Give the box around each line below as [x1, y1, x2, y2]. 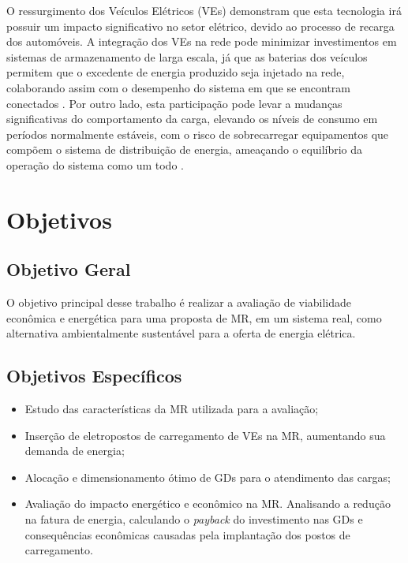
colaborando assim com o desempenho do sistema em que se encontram [6, 79, 351, 95]
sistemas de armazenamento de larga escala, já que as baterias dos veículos [6, 48, 368, 65]
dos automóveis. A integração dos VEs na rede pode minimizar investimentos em [6, 33, 397, 50]
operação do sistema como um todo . [6, 156, 184, 173]
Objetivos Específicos [6, 364, 182, 388]
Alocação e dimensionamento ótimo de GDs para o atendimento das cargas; [24, 468, 391, 485]
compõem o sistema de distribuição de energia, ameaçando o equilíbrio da [6, 141, 363, 158]
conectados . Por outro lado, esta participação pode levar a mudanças [6, 95, 342, 111]
